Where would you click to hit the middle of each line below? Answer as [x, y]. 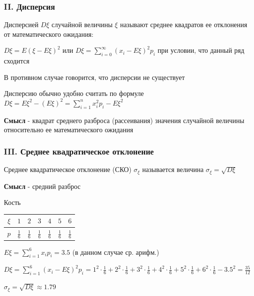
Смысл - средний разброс [42, 186]
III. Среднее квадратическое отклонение [79, 151]
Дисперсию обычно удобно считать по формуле [74, 93]
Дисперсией [21, 24]
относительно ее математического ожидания [69, 130]
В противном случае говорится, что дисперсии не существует [94, 77]
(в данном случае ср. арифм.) [116, 252]
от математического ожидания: [49, 34]
